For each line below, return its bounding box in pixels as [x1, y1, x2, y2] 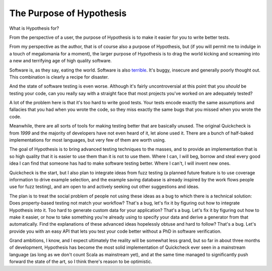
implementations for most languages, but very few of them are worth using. [9, 137, 166, 143]
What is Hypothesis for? [9, 25, 59, 31]
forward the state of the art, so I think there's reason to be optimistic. [9, 258, 152, 264]
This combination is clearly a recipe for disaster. [9, 74, 109, 80]
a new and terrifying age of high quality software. [9, 58, 112, 64]
